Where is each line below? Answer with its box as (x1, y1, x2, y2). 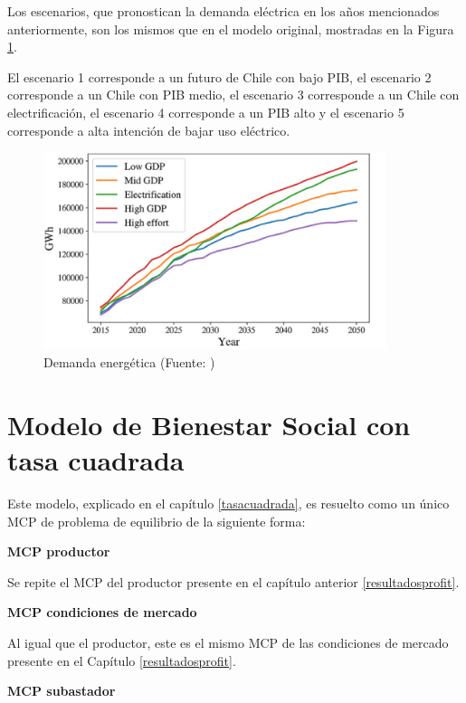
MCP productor (7, 542, 110, 561)
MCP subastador (7, 681, 116, 700)
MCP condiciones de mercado (7, 603, 197, 622)
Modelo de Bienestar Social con (7, 405, 411, 442)
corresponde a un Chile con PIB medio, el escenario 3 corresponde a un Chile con (7, 85, 460, 104)
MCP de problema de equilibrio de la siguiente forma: (7, 511, 306, 530)
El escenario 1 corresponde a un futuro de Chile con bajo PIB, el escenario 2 (7, 67, 432, 86)
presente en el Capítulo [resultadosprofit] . (7, 651, 236, 670)
